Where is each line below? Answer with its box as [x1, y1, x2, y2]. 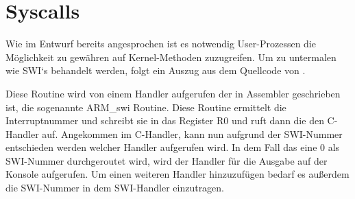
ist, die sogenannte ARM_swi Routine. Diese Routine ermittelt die [5, 99, 286, 114]
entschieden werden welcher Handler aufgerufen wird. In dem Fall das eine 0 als [5, 140, 340, 154]
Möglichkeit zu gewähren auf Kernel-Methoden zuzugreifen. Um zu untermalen [5, 49, 336, 64]
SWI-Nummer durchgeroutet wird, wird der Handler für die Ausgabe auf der [5, 153, 328, 167]
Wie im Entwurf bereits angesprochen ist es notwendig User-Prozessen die [5, 36, 316, 51]
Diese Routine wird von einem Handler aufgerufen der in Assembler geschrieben [5, 86, 341, 100]
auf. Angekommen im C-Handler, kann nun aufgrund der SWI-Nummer [42, 126, 343, 141]
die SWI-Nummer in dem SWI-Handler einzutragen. [5, 180, 225, 195]
